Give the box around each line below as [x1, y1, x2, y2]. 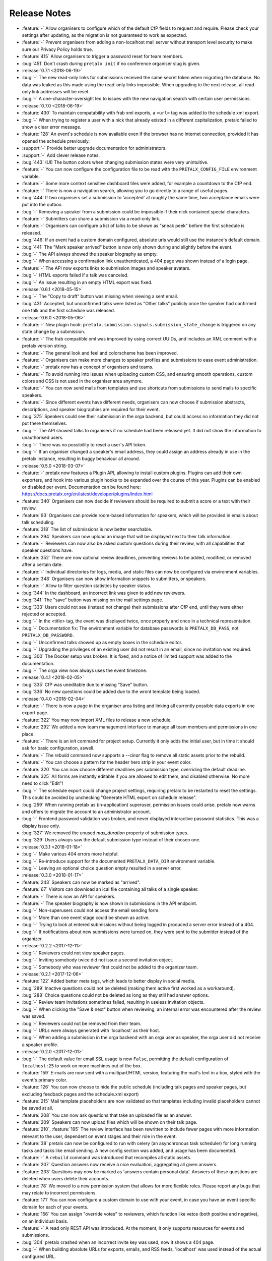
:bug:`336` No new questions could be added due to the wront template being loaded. [22, 689, 200, 695]
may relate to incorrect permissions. [22, 1190, 97, 1195]
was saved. [22, 1013, 46, 1019]
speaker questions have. [22, 547, 73, 553]
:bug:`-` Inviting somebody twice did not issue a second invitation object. [22, 957, 173, 963]
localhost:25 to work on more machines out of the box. [22, 1062, 142, 1069]
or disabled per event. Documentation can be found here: [22, 484, 141, 490]
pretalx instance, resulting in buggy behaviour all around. [22, 455, 141, 462]
